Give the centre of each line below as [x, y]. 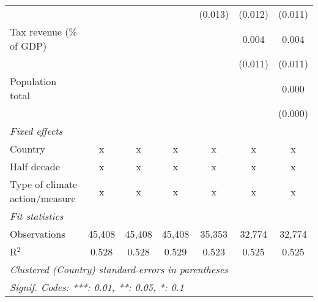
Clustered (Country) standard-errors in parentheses [119, 269]
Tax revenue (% [43, 32]
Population [33, 81]
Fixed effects [36, 131]
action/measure [43, 198]
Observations [38, 234]
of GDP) [28, 46]
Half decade [35, 166]
